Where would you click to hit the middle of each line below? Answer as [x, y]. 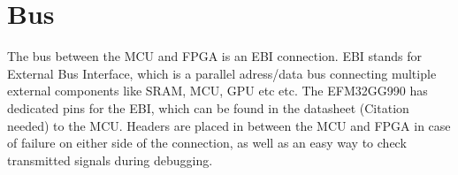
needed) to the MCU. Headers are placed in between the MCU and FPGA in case [229, 125]
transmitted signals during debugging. [110, 160]
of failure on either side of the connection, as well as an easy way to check [207, 143]
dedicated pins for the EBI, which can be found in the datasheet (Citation [208, 107]
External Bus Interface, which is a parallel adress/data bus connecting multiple [222, 73]
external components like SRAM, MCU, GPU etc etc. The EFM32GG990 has [218, 91]
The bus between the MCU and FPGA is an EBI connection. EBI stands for [215, 56]
